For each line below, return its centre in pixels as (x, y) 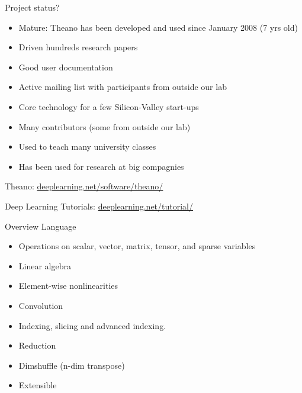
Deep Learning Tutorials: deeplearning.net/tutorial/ (99, 206)
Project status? (32, 7)
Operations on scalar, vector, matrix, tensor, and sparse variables (137, 246)
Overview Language (41, 226)
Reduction (37, 345)
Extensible (38, 385)
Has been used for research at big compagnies (101, 166)
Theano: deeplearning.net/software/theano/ (84, 186)
